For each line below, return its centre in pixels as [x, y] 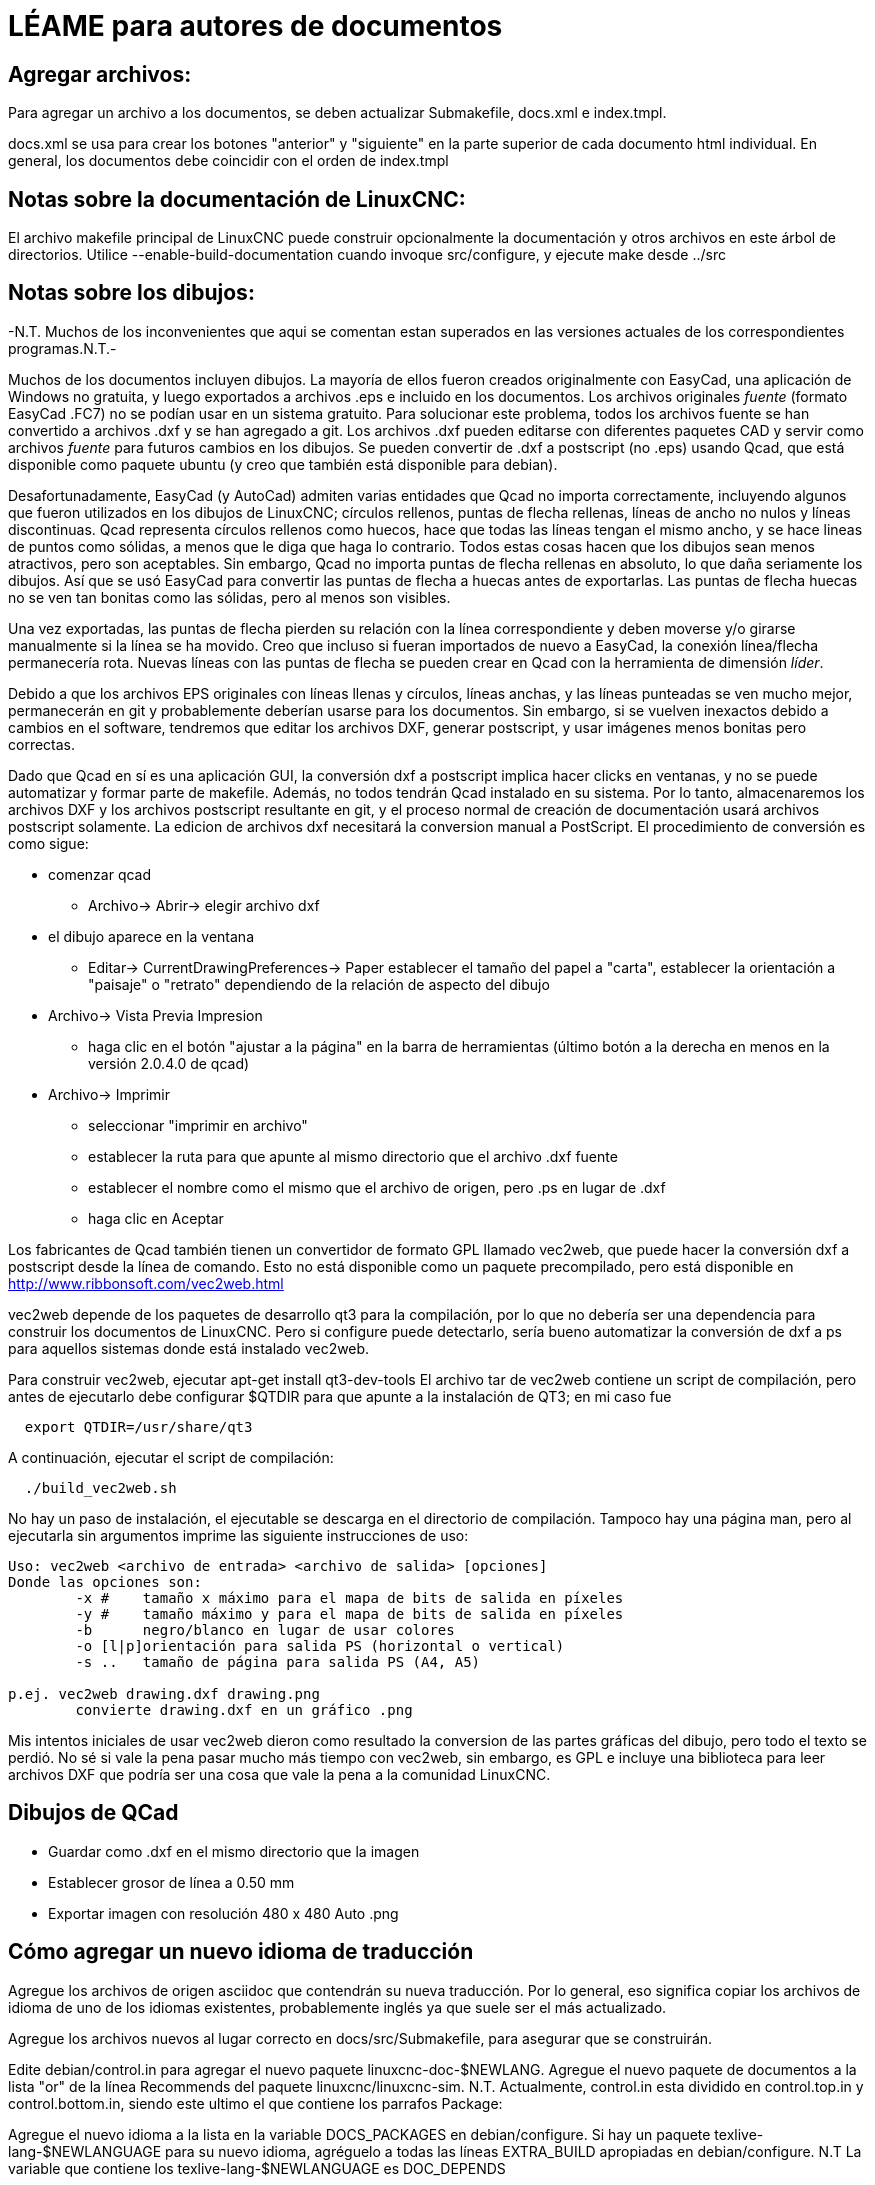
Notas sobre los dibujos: [131, 293]
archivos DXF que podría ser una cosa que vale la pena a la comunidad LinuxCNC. [279, 1774]
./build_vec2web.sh [100, 1487]
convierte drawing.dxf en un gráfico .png [244, 1709]
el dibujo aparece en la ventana [151, 936]
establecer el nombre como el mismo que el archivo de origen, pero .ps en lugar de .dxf [377, 1187]
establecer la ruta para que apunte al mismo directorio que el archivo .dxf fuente [353, 1156]
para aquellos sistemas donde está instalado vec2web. [189, 1348]
